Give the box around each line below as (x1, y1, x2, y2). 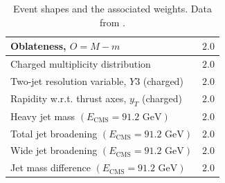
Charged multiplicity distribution (10, 57, 151, 71)
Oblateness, (10, 39, 66, 53)
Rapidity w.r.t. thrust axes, (10, 90, 127, 105)
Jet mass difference (10, 160, 91, 175)
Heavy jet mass (10, 108, 75, 123)
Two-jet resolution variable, (10, 73, 127, 88)
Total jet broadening (10, 126, 98, 140)
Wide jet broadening (10, 143, 98, 157)
